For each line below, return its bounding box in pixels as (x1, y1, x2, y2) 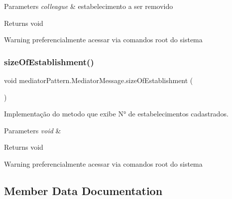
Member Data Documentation (4, 183, 163, 198)
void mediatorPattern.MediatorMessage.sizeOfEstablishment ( (4, 75, 193, 85)
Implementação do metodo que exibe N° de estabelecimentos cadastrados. (4, 108, 229, 119)
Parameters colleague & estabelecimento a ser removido (4, 1, 173, 11)
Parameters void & (4, 125, 61, 135)
